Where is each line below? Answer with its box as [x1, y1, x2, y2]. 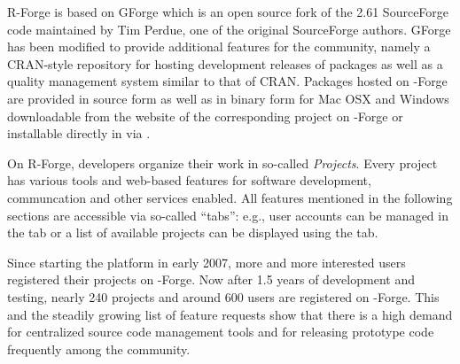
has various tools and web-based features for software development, [7, 171, 371, 190]
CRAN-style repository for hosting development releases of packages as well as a [7, 54, 443, 73]
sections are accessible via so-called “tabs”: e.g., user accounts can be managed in [7, 205, 448, 224]
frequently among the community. [7, 339, 191, 358]
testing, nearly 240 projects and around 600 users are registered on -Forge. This [7, 287, 440, 306]
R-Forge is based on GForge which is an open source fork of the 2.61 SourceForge [7, 3, 449, 20]
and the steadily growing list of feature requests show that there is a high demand [7, 305, 453, 323]
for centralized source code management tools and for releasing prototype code [7, 322, 434, 341]
